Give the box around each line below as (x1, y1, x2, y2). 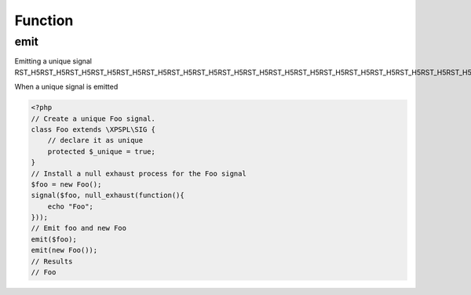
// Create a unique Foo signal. (31, 114, 156, 123)
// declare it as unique (47, 136, 144, 145)
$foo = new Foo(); (31, 180, 102, 188)
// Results (31, 257, 73, 266)
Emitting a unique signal (14, 56, 92, 66)
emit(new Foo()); (31, 246, 98, 255)
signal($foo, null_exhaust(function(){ (31, 191, 184, 200)
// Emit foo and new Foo (31, 224, 127, 233)
